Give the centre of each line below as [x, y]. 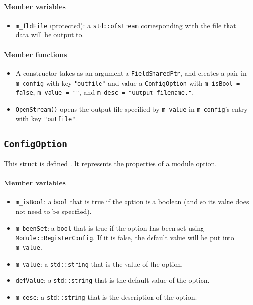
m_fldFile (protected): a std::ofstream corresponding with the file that [126, 25]
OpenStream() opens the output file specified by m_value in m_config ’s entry [131, 108]
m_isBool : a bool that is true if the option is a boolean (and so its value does [132, 201]
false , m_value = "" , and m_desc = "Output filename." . [105, 92]
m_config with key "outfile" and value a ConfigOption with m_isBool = [128, 82]
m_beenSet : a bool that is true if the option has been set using [110, 228]
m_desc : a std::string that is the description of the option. [106, 296]
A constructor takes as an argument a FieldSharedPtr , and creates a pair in [131, 73]
